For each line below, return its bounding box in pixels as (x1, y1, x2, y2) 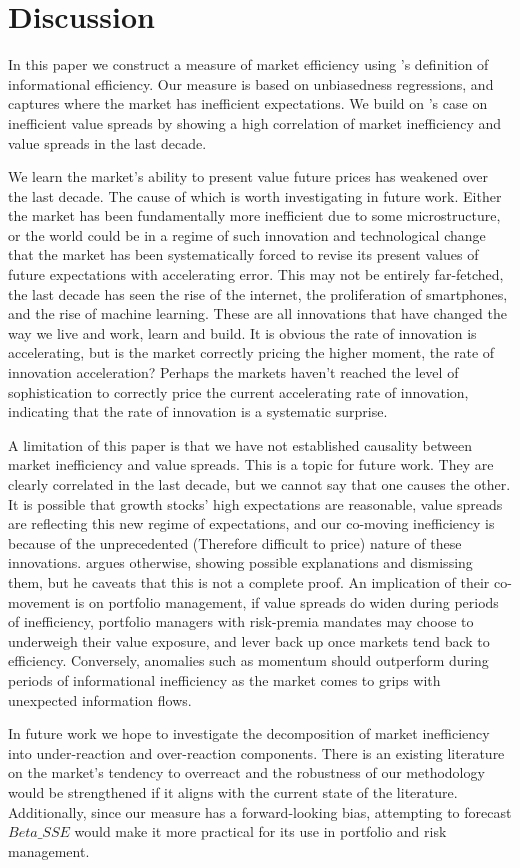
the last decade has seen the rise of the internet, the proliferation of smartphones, (8, 283, 508, 304)
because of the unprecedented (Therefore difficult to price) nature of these (8, 532, 462, 553)
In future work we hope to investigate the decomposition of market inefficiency (8, 723, 490, 744)
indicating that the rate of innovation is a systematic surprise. (8, 401, 388, 422)
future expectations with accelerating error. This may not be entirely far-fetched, (8, 264, 504, 285)
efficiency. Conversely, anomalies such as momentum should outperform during (8, 650, 489, 671)
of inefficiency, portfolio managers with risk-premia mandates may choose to (8, 611, 474, 632)
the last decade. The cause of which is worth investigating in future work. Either (8, 185, 502, 206)
